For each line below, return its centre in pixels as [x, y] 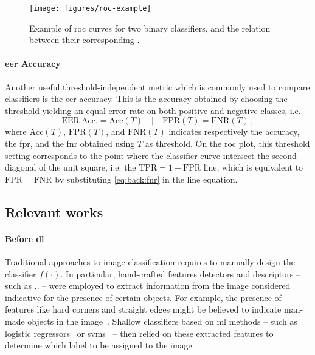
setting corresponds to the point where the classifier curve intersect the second [151, 155]
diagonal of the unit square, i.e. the [71, 167]
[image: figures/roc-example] [90, 8]
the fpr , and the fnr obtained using [70, 144]
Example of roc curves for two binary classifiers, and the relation [150, 28]
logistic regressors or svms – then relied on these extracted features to [139, 333]
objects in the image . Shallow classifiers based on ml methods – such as [162, 321]
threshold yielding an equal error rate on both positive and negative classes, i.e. [153, 110]
